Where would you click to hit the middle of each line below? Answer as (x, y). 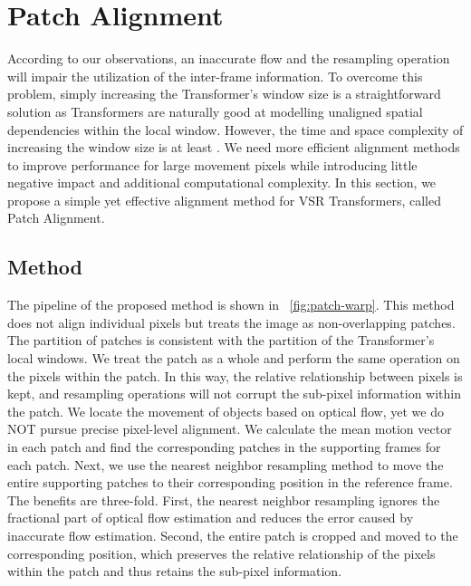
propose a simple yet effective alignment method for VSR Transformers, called (224, 200)
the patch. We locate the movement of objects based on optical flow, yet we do (226, 411)
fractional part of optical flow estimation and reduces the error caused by (211, 518)
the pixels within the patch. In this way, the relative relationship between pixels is (235, 375)
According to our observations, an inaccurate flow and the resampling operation (229, 58)
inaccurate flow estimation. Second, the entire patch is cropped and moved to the (233, 535)
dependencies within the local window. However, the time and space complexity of (235, 129)
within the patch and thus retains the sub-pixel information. (175, 571)
